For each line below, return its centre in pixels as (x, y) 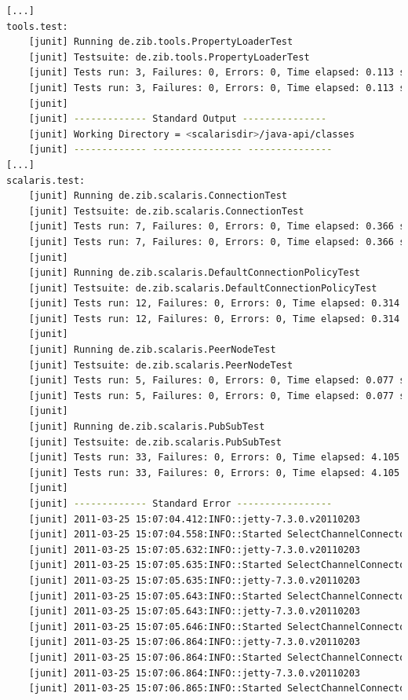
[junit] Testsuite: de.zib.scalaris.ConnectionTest (166, 211)
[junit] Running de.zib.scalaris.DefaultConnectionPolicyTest (195, 273)
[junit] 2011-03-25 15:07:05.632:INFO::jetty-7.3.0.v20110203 (195, 550)
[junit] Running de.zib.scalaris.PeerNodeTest (152, 350)
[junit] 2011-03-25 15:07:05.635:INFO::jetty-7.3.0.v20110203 (195, 580)
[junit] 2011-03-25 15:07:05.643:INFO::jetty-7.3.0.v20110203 (195, 612)
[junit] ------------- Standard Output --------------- (178, 119)
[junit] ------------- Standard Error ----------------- (180, 504)
